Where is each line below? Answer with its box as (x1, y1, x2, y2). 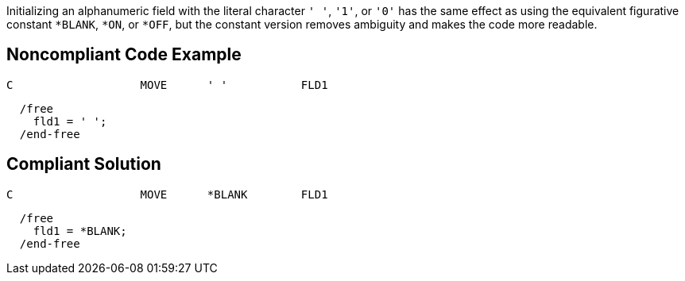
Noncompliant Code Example (6, 44, 242, 65)
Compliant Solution (6, 154, 161, 175)
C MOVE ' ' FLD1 (6, 78, 328, 91)
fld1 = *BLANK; (33, 224, 127, 237)
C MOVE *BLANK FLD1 (6, 187, 328, 201)
